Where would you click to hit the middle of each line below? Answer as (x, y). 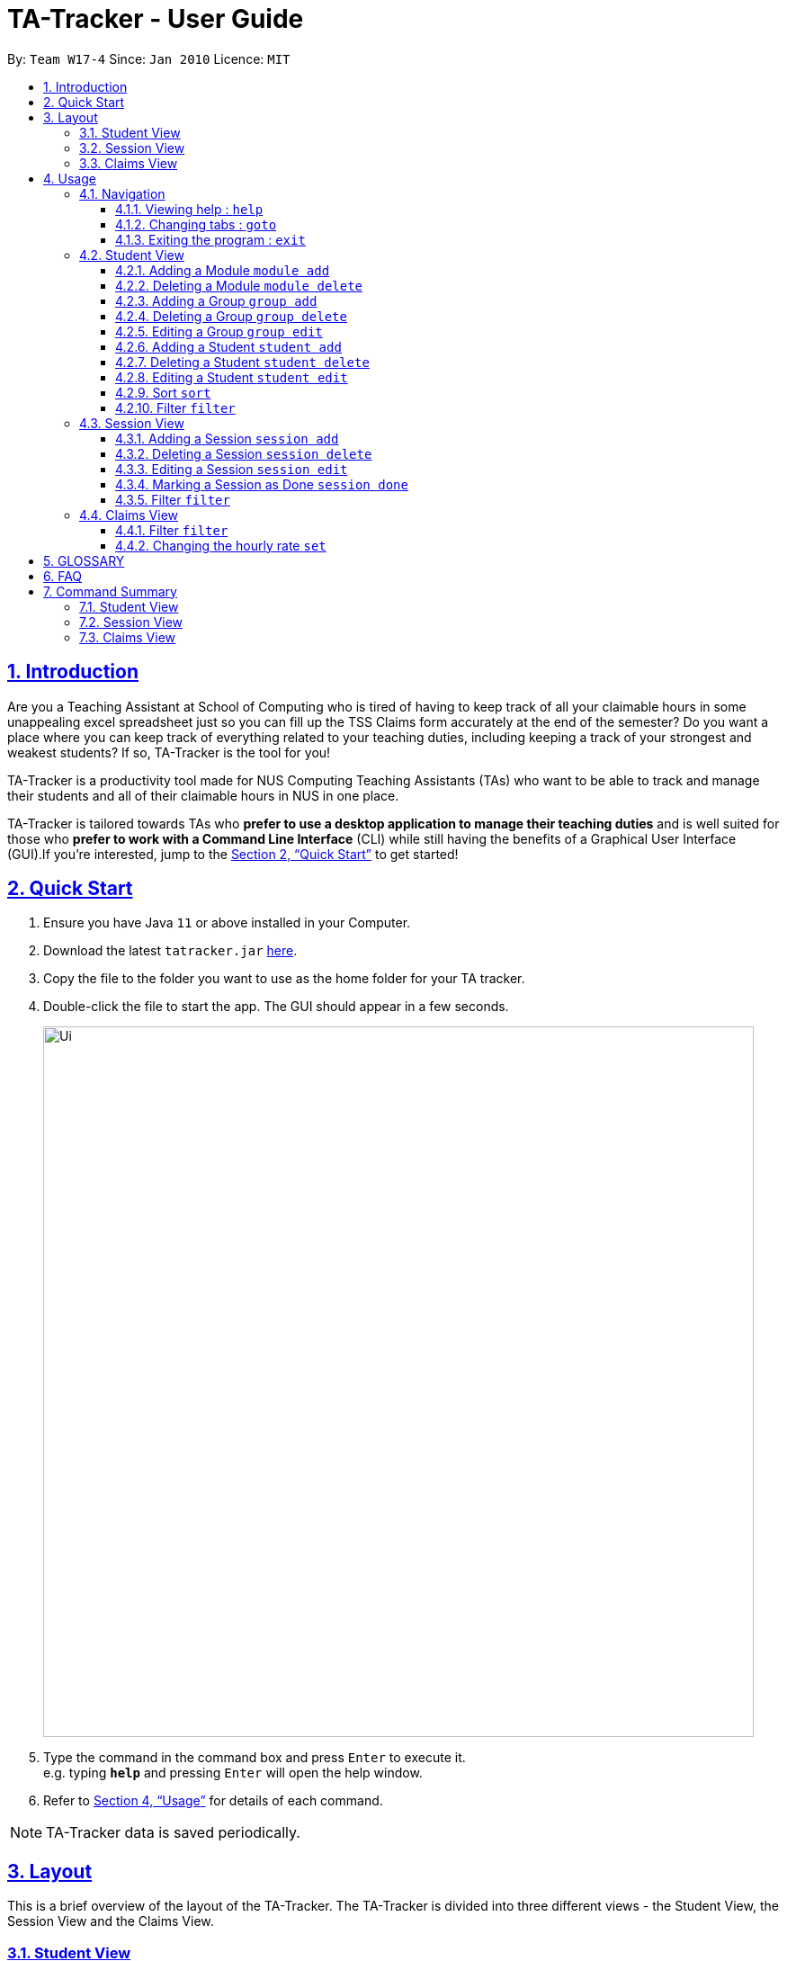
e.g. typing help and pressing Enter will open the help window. (233, 1773)
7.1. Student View (129, 606)
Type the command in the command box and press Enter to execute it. (255, 1758)
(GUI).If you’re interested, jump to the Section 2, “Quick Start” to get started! (233, 854)
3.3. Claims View (129, 163)
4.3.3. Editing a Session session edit (232, 469)
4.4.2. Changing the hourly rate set (221, 545)
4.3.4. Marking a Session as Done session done (262, 484)
